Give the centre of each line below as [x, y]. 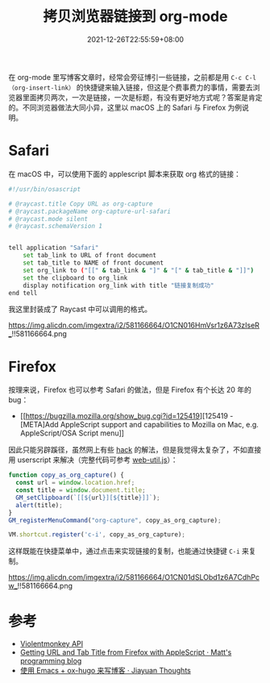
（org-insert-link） [42, 88]
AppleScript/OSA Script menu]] [72, 433]
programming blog [51, 661]
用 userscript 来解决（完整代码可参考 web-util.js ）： [93, 460]
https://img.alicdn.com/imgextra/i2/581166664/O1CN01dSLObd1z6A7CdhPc [134, 577]
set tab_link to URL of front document [90, 256]
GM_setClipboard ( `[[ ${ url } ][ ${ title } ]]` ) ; [88, 498]
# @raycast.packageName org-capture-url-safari [90, 211]
